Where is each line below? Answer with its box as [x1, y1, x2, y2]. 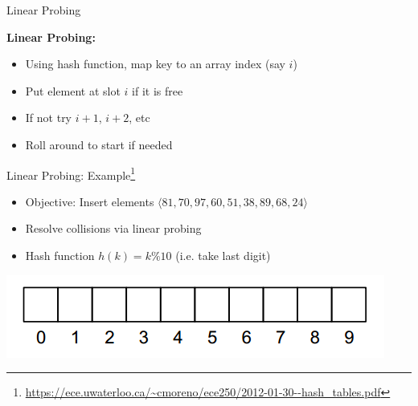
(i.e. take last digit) [175, 247, 271, 263]
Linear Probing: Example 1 [6, 164, 136, 183]
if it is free [132, 82, 183, 99]
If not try [25, 109, 72, 126]
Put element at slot [25, 82, 121, 99]
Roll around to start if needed [25, 136, 173, 152]
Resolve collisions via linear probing [25, 220, 202, 237]
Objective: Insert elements [25, 193, 154, 209]
